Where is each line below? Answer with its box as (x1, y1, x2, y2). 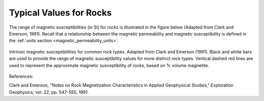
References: (9, 73, 34, 79)
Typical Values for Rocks (9, 7, 112, 18)
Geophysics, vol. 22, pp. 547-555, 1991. (9, 89, 89, 95)
